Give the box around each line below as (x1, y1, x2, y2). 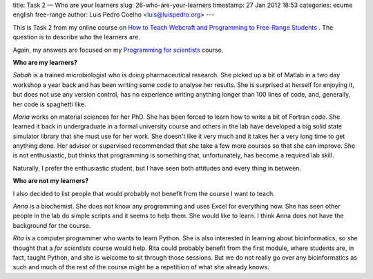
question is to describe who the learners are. (12, 33, 141, 41)
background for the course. (12, 221, 91, 229)
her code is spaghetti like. (12, 100, 86, 108)
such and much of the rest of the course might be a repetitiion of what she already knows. (12, 263, 269, 271)
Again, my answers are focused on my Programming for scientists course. (12, 46, 224, 54)
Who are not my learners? (12, 177, 89, 185)
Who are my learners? (12, 58, 78, 66)
